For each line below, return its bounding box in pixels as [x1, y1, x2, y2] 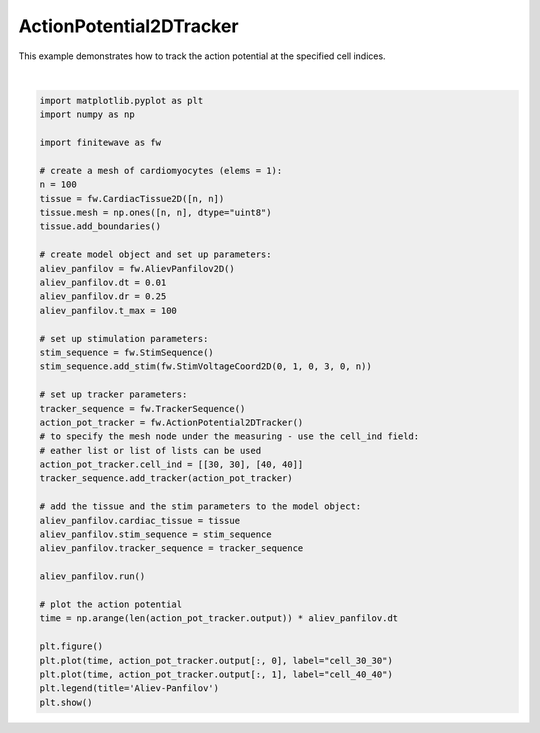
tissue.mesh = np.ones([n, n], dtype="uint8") [39, 207, 272, 219]
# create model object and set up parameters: [39, 249, 272, 260]
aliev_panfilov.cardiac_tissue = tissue [39, 515, 240, 526]
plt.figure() [39, 641, 104, 652]
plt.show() [39, 696, 93, 708]
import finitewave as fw [39, 137, 162, 149]
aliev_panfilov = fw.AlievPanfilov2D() [39, 263, 235, 274]
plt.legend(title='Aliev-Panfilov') [39, 683, 220, 694]
